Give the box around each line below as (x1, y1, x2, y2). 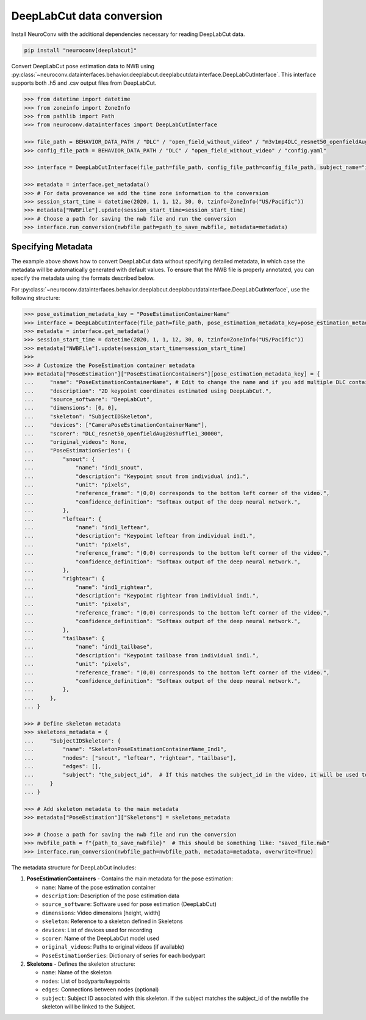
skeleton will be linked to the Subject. (41, 1003, 135, 1010)
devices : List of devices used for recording (41, 926, 152, 933)
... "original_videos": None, (24, 439, 127, 446)
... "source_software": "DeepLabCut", (24, 396, 153, 403)
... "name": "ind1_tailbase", (24, 643, 153, 651)
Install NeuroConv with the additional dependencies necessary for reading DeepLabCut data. (11, 30, 245, 38)
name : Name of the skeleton (41, 969, 112, 976)
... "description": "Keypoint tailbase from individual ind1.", (24, 652, 259, 658)
